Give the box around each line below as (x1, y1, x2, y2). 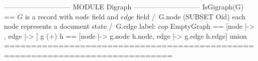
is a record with (25, 11, 73, 21)
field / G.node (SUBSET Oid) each (136, 11, 246, 21)
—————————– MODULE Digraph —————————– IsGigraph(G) (4, 1, 244, 11)
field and (92, 11, 119, 21)
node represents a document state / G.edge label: (4, 21, 156, 31)
